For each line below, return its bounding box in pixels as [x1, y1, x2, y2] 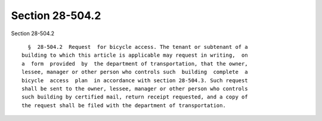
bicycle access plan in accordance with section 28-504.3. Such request [21, 77, 248, 83]
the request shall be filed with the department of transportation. [21, 102, 226, 108]
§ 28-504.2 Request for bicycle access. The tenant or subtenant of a [27, 44, 248, 50]
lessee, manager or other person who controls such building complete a [21, 69, 248, 76]
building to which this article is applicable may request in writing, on [21, 52, 248, 59]
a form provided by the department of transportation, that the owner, [21, 60, 248, 67]
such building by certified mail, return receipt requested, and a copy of [21, 94, 248, 101]
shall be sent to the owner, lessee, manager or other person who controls [21, 85, 248, 92]
